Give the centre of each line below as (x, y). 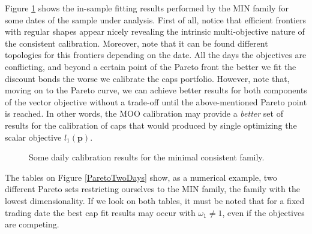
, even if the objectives (263, 212)
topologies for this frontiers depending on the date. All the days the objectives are (156, 55)
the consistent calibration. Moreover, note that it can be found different (136, 43)
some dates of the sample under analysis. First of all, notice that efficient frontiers (156, 19)
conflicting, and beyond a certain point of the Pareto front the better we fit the (151, 66)
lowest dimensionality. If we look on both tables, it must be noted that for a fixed (155, 200)
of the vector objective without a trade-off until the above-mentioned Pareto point (156, 101)
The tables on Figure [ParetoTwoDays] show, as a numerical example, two (141, 177)
